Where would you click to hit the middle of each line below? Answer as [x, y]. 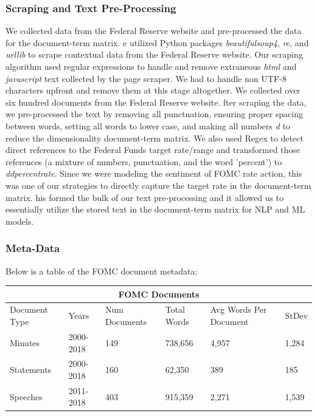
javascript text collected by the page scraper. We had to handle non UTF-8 [146, 78]
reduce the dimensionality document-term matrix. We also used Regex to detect [155, 138]
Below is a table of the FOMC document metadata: [102, 271]
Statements [31, 370]
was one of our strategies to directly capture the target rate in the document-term [158, 185]
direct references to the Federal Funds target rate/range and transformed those [153, 150]
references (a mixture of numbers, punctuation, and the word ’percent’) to [144, 161]
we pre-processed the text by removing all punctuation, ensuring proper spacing [155, 114]
